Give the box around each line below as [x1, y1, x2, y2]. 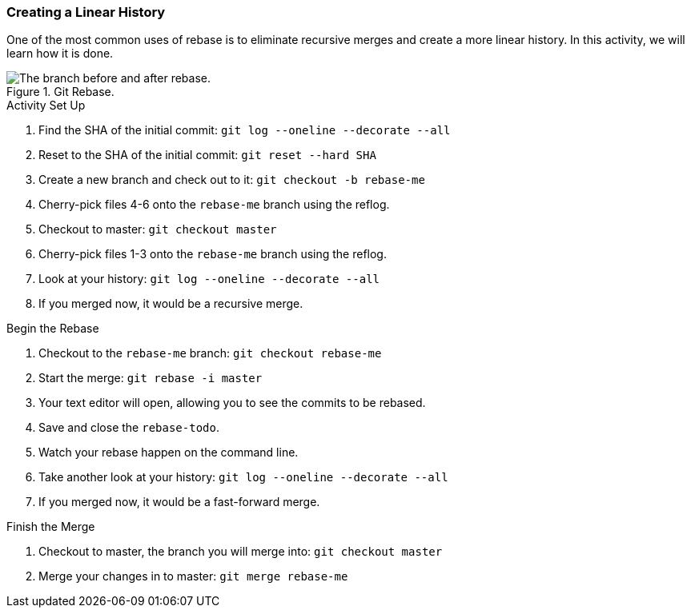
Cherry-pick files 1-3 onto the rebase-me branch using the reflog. [38, 247, 387, 261]
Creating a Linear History [6, 4, 166, 20]
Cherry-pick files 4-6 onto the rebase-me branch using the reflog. [38, 197, 390, 212]
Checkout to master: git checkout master [38, 222, 277, 237]
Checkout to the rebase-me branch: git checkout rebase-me [38, 346, 382, 361]
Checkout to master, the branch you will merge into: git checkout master [38, 544, 443, 559]
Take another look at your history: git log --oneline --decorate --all [38, 470, 448, 484]
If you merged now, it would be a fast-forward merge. [38, 495, 320, 509]
